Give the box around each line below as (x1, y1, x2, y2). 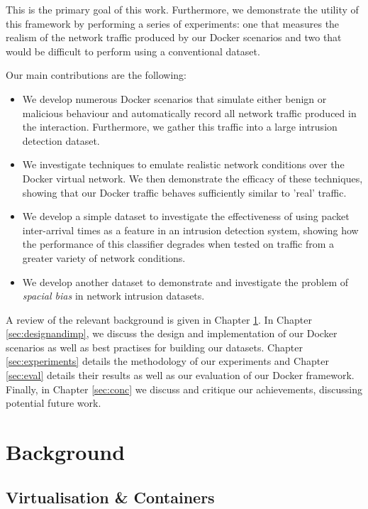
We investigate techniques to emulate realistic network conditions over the (22, 157, 345, 172)
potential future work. (6, 395, 101, 410)
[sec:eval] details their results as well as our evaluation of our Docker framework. (6, 368, 355, 383)
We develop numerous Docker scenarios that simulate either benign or (22, 91, 327, 106)
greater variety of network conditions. (22, 250, 186, 265)
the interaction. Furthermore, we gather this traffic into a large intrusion (22, 119, 338, 134)
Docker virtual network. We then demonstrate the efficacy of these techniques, (22, 170, 363, 185)
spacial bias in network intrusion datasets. (22, 288, 205, 303)
